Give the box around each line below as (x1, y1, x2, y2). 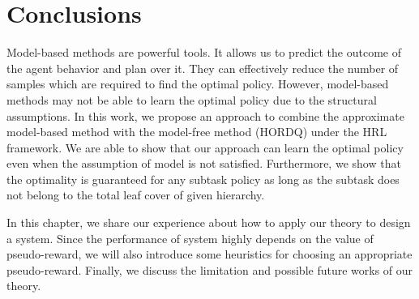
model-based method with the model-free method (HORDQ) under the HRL (6, 123, 387, 140)
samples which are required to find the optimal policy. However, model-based (6, 75, 389, 92)
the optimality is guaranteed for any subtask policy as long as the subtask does (6, 170, 400, 187)
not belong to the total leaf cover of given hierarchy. (6, 186, 265, 203)
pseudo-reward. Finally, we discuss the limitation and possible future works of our (6, 261, 413, 278)
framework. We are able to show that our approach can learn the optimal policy (6, 139, 404, 156)
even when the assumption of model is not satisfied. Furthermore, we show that (6, 155, 401, 172)
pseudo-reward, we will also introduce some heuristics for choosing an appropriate (6, 246, 413, 263)
